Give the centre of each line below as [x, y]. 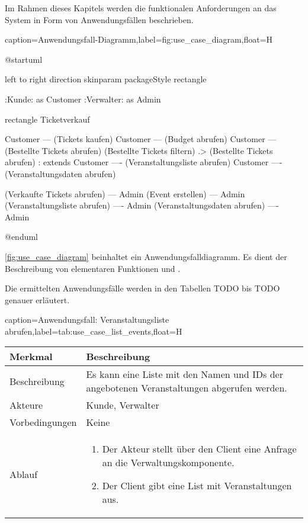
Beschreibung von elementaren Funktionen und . [93, 268]
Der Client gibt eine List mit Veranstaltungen [197, 486]
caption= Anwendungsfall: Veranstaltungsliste [87, 320]
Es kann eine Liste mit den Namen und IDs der [185, 374]
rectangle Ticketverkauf [47, 119]
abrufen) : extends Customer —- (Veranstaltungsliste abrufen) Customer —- [144, 162]
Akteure [26, 405]
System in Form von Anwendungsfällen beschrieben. [99, 19]
